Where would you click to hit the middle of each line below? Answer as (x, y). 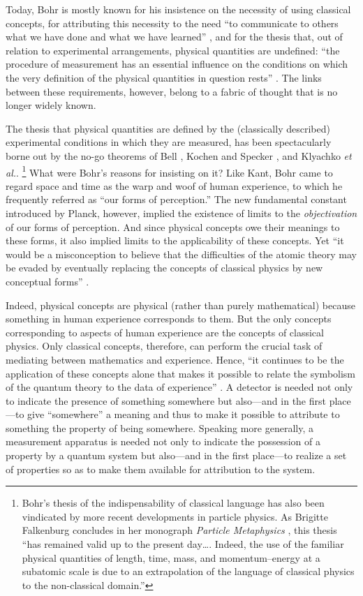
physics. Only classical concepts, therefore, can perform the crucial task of (164, 346)
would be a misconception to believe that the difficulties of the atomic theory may (181, 254)
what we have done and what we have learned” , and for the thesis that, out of (174, 37)
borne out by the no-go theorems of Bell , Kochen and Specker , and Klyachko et (179, 155)
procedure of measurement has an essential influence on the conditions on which (177, 64)
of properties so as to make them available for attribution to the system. (161, 469)
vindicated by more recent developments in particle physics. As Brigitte (175, 516)
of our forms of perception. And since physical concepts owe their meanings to (173, 226)
